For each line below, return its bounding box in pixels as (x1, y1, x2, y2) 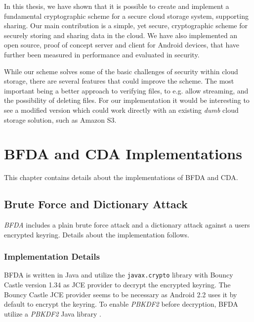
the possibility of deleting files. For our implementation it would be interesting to (4, 95, 250, 105)
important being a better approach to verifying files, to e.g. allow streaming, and (4, 85, 249, 95)
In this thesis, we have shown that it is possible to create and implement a (4, 1, 229, 11)
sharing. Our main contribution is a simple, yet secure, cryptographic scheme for (4, 20, 248, 31)
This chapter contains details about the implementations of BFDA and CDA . (4, 172, 238, 183)
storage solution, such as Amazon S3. (4, 114, 117, 125)
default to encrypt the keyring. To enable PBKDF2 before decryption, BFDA (4, 299, 238, 309)
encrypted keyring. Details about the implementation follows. (4, 229, 189, 239)
